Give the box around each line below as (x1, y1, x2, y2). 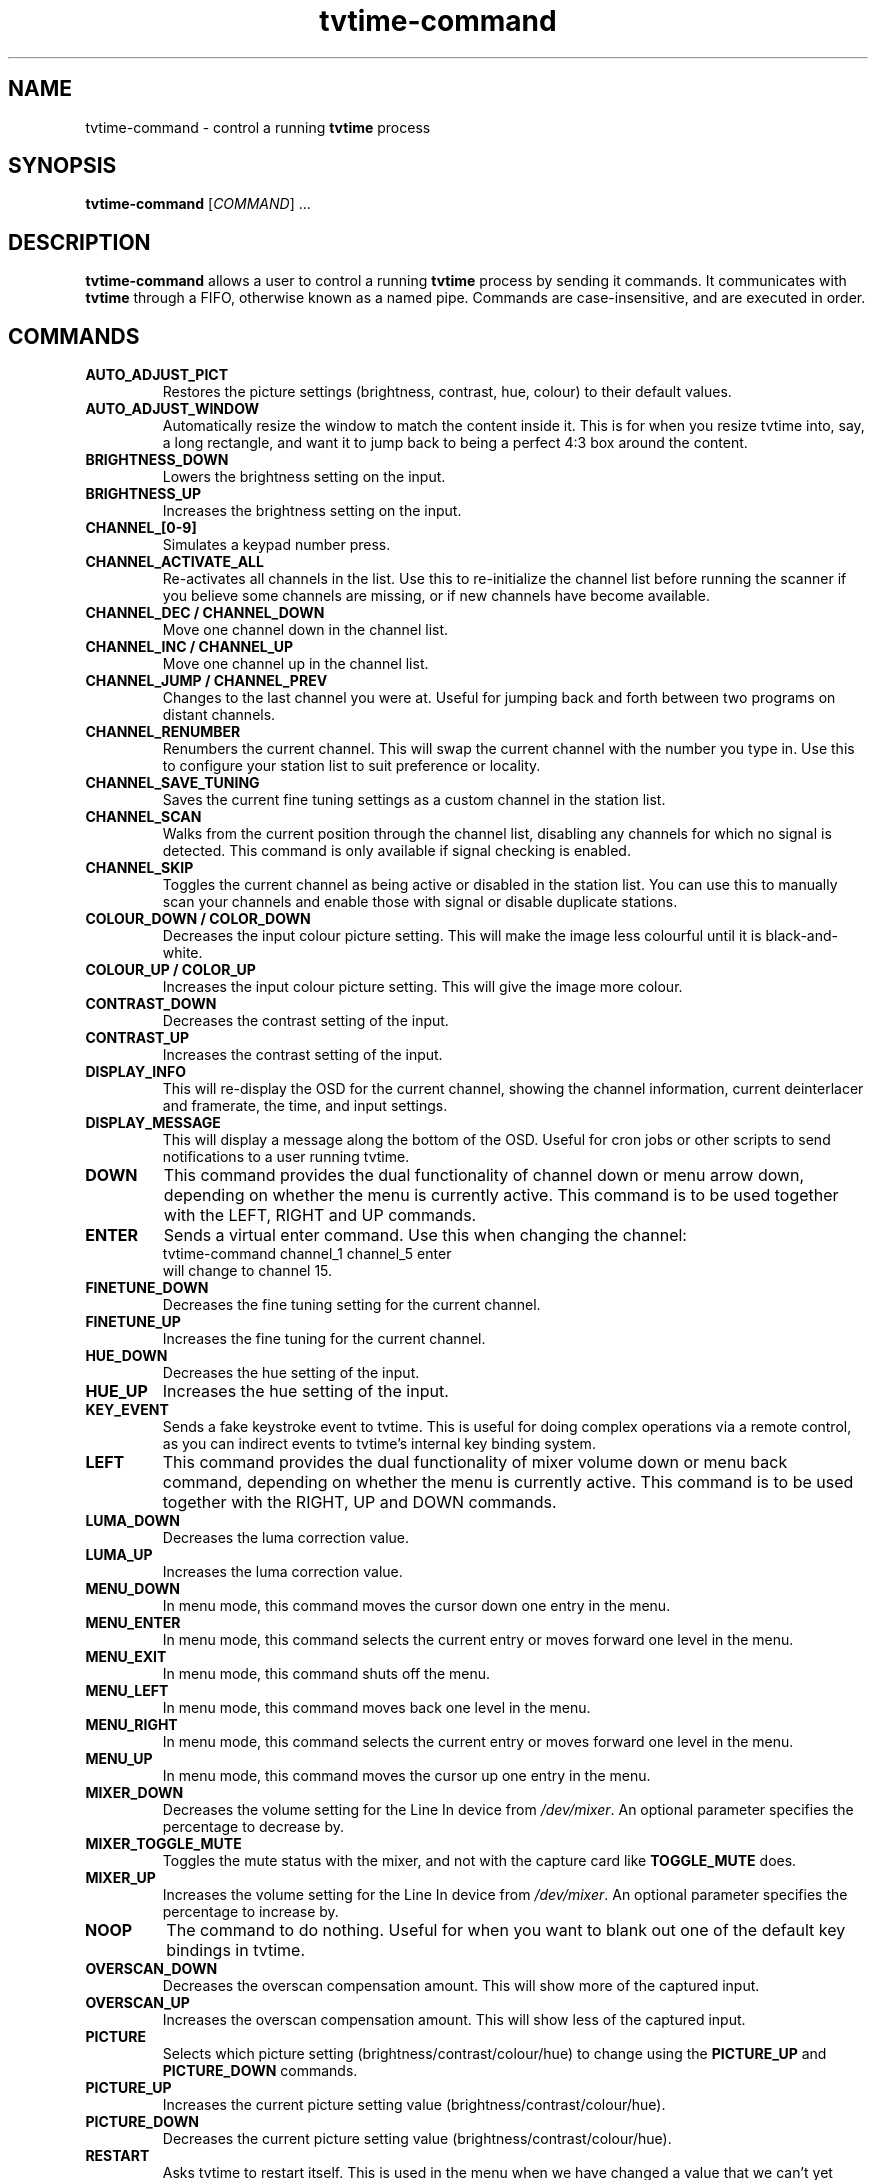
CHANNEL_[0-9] (85, 519, 197, 537)
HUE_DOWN (85, 1347, 168, 1365)
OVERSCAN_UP (85, 1994, 190, 2012)
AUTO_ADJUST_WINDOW (85, 400, 260, 418)
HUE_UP (85, 1381, 148, 1402)
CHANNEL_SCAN (85, 808, 202, 826)
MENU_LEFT (85, 1682, 169, 1700)
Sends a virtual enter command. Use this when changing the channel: (163, 1225, 687, 1246)
